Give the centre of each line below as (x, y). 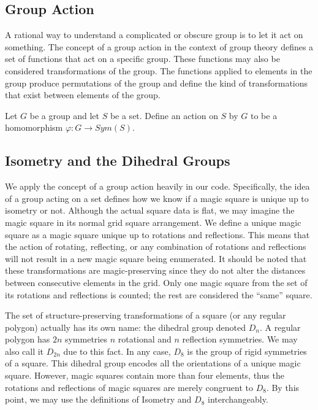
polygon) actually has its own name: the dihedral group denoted (126, 327)
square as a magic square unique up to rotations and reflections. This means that (157, 234)
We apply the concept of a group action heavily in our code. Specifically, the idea (157, 186)
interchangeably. (238, 399)
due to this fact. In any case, (117, 351)
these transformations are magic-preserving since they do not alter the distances (155, 270)
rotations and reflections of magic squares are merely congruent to (129, 387)
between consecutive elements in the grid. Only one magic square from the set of (156, 282)
